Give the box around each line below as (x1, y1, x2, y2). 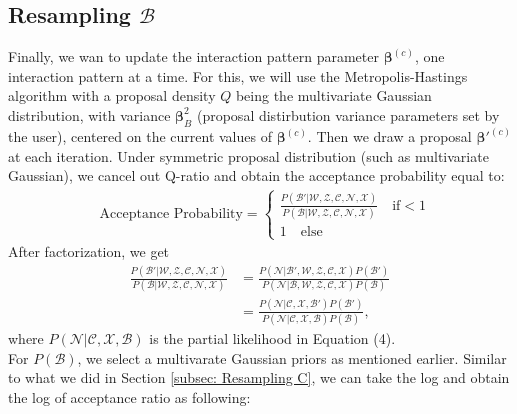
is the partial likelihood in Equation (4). (149, 328, 396, 349)
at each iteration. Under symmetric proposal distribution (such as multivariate (8, 145, 489, 166)
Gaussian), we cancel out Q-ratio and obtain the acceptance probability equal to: (8, 165, 505, 186)
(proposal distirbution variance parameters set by (196, 104, 500, 125)
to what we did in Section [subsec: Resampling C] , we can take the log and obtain (8, 367, 510, 388)
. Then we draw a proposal (307, 126, 472, 147)
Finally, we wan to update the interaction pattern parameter (8, 46, 379, 67)
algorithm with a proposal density (8, 85, 216, 106)
